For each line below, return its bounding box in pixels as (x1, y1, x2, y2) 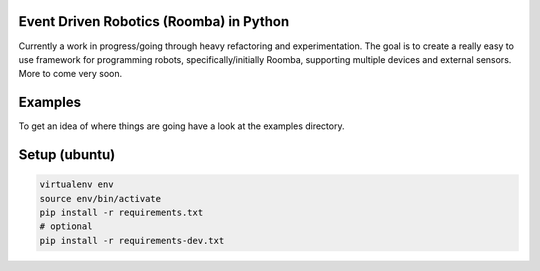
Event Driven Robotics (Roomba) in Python (18, 13, 290, 30)
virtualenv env (39, 179, 114, 190)
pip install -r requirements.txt (39, 206, 204, 218)
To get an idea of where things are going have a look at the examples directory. (18, 120, 345, 132)
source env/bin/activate (39, 193, 162, 204)
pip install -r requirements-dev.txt (39, 235, 225, 246)
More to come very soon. (18, 68, 123, 80)
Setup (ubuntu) (18, 146, 116, 164)
